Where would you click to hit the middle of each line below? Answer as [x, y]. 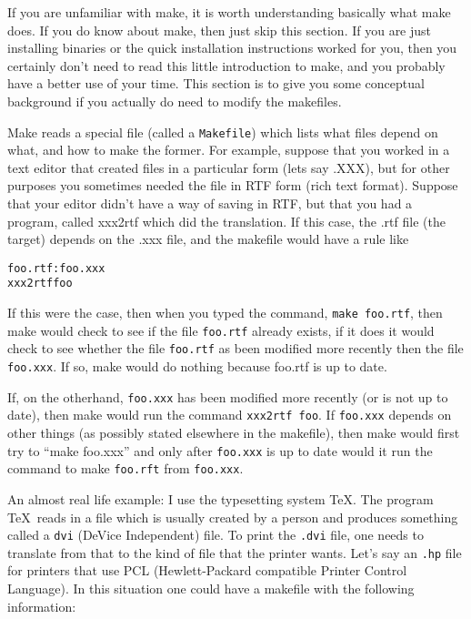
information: [42, 606]
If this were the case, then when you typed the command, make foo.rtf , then [225, 313]
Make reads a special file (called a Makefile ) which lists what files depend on [223, 132]
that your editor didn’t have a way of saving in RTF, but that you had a [210, 203]
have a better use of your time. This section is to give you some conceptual [216, 83]
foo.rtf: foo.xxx [56, 268]
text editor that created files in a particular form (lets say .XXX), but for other [229, 167]
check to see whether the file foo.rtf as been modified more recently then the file [235, 348]
